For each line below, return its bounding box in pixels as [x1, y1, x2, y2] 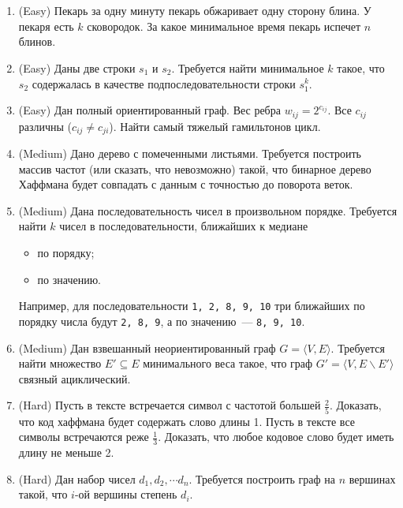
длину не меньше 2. [18, 444, 114, 461]
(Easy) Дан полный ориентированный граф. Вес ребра [18, 102, 281, 118]
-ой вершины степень [74, 486, 177, 502]
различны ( [18, 118, 73, 134]
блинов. [18, 33, 56, 50]
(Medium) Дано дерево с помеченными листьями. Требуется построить [18, 145, 361, 162]
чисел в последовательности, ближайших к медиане [59, 218, 308, 234]
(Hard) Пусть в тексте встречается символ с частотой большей [18, 397, 321, 413]
